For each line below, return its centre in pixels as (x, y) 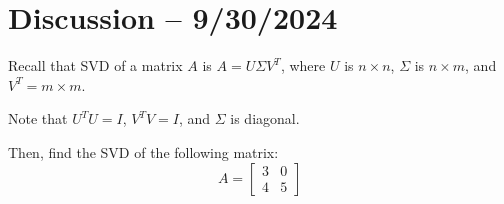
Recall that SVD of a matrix (95, 65)
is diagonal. (265, 118)
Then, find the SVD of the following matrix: (143, 151)
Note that (38, 118)
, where (303, 65)
